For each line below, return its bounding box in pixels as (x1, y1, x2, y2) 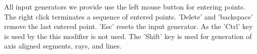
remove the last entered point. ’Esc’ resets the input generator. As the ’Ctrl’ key (4, 21, 253, 31)
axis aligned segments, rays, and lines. (4, 40, 122, 51)
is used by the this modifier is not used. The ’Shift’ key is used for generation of (4, 30, 252, 41)
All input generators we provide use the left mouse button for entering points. (4, 1, 245, 11)
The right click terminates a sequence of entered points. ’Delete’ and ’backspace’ (4, 11, 253, 21)
